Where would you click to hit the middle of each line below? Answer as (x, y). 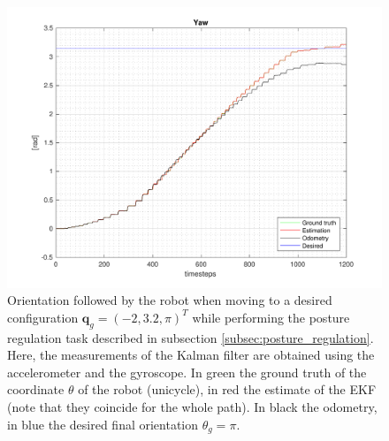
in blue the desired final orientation (103, 424)
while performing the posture (271, 317)
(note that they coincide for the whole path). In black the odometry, (192, 406)
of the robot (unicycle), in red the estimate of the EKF (227, 389)
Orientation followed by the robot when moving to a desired (170, 300)
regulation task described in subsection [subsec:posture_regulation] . (191, 337)
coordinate (36, 389)
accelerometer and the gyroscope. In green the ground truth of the (187, 372)
